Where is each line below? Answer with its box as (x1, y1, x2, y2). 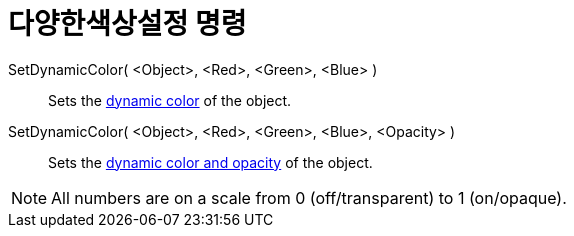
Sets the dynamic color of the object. (48, 91, 292, 109)
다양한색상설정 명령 (8, 7, 247, 41)
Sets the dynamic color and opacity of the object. (48, 153, 373, 171)
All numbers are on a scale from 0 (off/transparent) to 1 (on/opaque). (51, 187, 567, 208)
